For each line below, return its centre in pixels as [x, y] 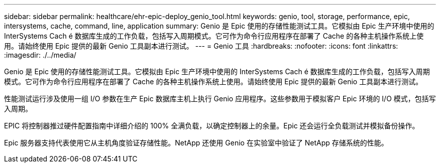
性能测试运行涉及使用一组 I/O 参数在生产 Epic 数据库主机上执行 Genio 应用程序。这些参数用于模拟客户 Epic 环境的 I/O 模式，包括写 [220, 99]
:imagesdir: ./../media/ [40, 55]
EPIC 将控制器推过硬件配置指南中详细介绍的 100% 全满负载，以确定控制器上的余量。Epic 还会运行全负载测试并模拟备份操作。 [212, 126]
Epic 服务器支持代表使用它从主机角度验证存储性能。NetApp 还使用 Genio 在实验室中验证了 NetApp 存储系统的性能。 [196, 143]
